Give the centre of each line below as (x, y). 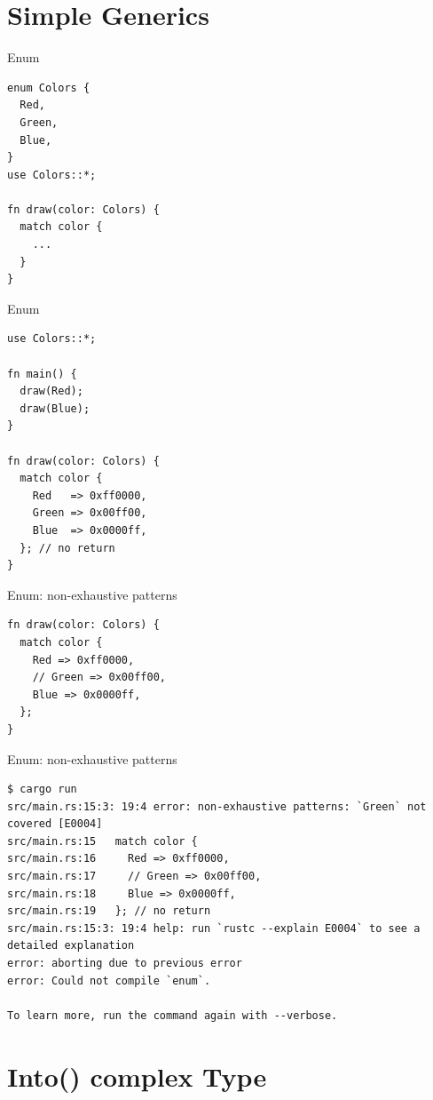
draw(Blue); (55, 408)
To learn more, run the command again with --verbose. (173, 1015)
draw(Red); (51, 391)
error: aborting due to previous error (125, 964)
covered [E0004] (55, 824)
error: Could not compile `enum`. (109, 980)
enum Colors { (49, 88)
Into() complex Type (137, 1076)
